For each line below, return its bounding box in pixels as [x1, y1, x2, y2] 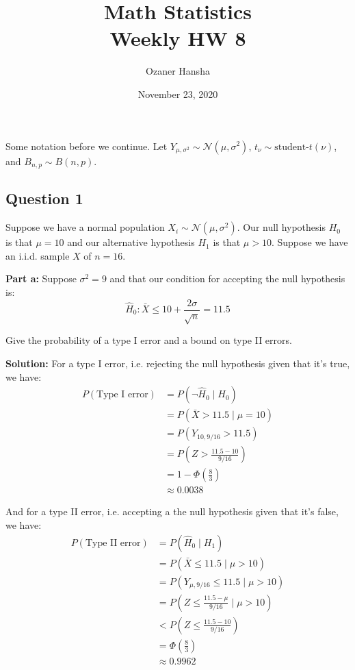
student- [274, 142, 309, 152]
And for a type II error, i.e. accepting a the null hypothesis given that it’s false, [5, 504, 339, 519]
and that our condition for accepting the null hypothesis [109, 271, 345, 286]
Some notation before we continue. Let [5, 138, 168, 153]
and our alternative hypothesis [67, 235, 195, 249]
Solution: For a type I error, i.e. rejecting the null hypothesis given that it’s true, [5, 356, 350, 370]
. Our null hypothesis [237, 220, 326, 234]
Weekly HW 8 [109, 24, 246, 52]
